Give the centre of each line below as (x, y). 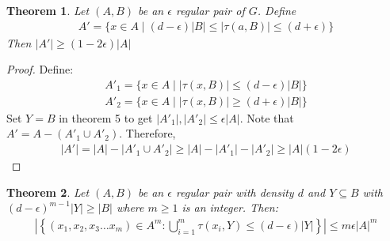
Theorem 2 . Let (48, 192)
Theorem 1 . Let (48, 10)
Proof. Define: (40, 69)
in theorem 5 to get (106, 117)
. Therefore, (147, 133)
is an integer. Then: (230, 207)
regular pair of (210, 10)
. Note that (267, 117)
